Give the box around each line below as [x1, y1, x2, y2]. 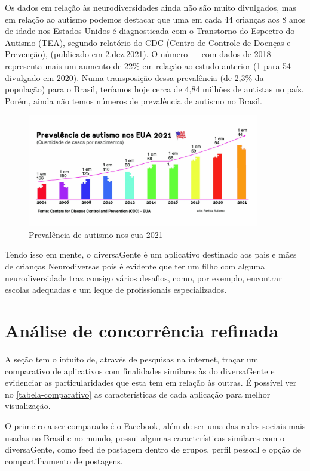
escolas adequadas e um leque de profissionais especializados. [5, 283, 227, 296]
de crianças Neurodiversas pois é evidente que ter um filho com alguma [5, 260, 265, 272]
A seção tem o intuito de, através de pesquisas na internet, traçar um [5, 352, 259, 365]
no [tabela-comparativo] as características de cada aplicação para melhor [5, 388, 271, 400]
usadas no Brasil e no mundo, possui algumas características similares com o [5, 431, 285, 444]
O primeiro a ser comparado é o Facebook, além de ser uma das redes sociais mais [5, 419, 306, 432]
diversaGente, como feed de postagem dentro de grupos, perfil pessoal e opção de [5, 443, 302, 455]
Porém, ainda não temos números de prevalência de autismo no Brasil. [5, 94, 262, 107]
